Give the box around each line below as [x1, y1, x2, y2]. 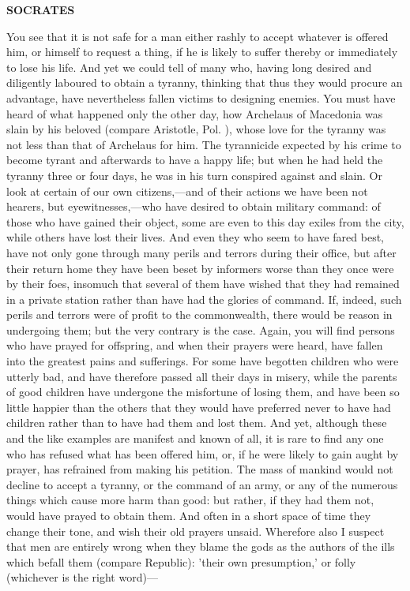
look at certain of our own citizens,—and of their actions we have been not [6, 182, 368, 199]
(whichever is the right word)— [6, 569, 158, 585]
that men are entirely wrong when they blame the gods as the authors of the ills [6, 538, 395, 555]
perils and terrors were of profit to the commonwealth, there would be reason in [6, 306, 393, 323]
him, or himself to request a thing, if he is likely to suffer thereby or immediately [6, 43, 398, 60]
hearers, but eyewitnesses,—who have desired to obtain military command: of [6, 198, 381, 215]
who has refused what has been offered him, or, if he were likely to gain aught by [6, 445, 399, 462]
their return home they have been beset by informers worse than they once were [6, 260, 394, 276]
